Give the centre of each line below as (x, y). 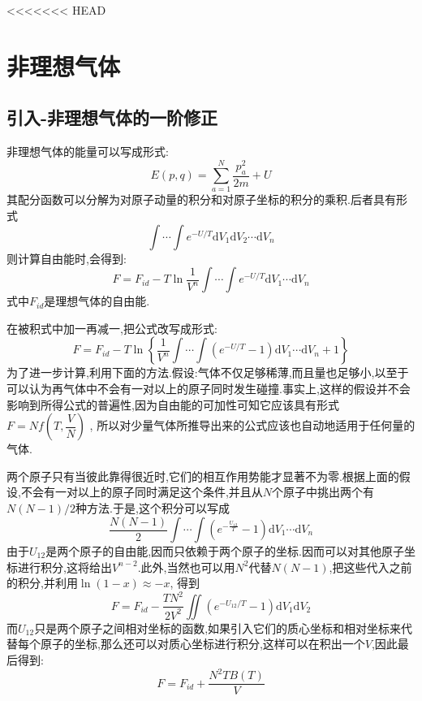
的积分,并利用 (42, 583)
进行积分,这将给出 (65, 567)
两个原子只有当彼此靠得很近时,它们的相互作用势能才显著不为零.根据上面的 (203, 476)
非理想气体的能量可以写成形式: (88, 151)
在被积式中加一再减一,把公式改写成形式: (112, 328)
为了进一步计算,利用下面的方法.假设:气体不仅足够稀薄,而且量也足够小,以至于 (208, 372)
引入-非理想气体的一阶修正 (112, 117)
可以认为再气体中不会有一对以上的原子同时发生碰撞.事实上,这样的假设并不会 (209, 388)
